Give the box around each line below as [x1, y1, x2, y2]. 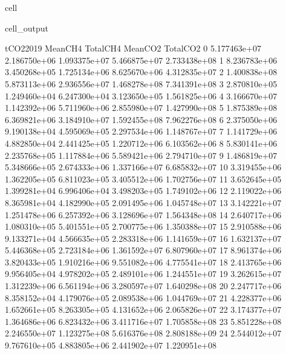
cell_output [5, 21, 48, 34]
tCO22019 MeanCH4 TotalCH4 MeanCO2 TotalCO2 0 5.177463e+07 [5, 42, 261, 55]
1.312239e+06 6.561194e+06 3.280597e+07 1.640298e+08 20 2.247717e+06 [5, 279, 282, 292]
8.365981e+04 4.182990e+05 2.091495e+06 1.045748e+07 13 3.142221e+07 [5, 196, 282, 209]
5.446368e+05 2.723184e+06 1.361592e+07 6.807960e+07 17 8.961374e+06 [5, 244, 282, 256]
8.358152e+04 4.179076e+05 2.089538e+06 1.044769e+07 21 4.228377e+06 [5, 291, 282, 304]
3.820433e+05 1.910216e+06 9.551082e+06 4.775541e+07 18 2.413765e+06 [5, 255, 282, 268]
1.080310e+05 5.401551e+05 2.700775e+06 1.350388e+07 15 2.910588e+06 [5, 220, 282, 233]
